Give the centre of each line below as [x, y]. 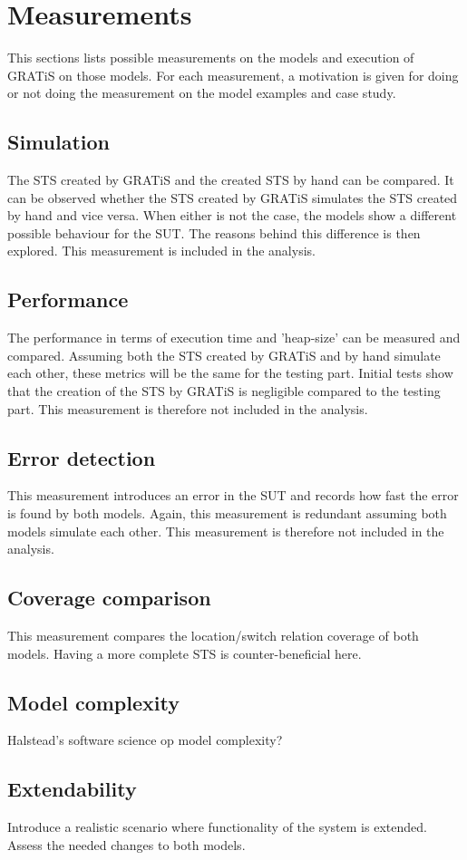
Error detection [82, 457]
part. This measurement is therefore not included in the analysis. [188, 408]
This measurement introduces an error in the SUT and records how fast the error [233, 495]
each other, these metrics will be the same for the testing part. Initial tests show [230, 373]
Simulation [59, 142]
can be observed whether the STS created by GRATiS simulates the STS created [233, 197]
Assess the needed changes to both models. [126, 844]
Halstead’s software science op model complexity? [145, 740]
